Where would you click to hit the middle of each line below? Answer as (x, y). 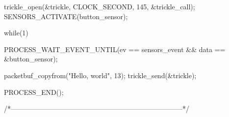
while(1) (16, 33)
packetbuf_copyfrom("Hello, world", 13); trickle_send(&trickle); (100, 75)
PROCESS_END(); (34, 92)
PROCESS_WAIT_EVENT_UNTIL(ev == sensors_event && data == (115, 49)
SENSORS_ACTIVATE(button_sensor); (66, 16)
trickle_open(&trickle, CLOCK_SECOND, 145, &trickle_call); (100, 6)
